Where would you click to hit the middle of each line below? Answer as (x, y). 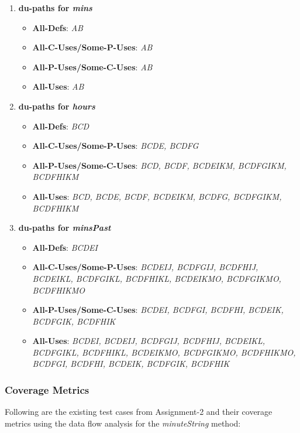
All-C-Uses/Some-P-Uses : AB (92, 47)
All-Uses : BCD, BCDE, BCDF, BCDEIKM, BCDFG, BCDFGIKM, (157, 196)
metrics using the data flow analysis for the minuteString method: (123, 423)
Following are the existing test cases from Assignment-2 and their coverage (139, 412)
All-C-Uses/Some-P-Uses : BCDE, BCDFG (115, 146)
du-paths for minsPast (65, 228)
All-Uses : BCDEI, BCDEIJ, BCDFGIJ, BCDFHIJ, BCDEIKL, (149, 341)
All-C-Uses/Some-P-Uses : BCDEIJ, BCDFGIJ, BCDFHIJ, (145, 267)
